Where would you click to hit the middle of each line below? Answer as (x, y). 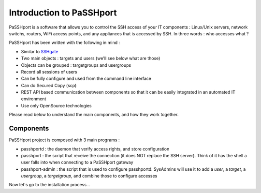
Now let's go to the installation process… (50, 185)
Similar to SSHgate (40, 51)
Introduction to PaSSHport (63, 13)
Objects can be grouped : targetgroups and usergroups (76, 65)
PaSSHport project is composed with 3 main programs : (64, 140)
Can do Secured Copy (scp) (49, 85)
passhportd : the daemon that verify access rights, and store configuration (95, 149)
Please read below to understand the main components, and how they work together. (94, 115)
